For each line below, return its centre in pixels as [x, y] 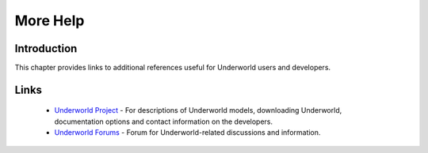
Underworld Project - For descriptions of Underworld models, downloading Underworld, [198, 110]
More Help [50, 21]
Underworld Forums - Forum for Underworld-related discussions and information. [187, 132]
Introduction [46, 49]
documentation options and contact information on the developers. [164, 121]
